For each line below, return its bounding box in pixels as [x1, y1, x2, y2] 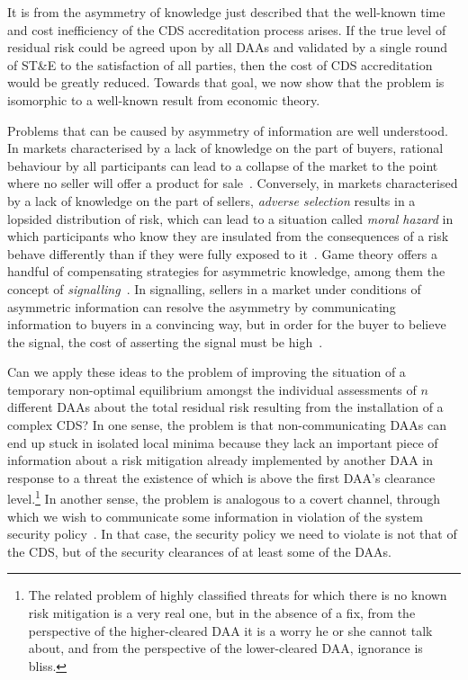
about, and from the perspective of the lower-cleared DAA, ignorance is [28, 639, 423, 658]
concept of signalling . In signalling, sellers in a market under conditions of [7, 279, 421, 298]
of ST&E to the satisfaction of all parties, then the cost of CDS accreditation [7, 55, 433, 74]
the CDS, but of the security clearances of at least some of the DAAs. [7, 541, 392, 560]
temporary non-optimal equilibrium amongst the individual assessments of [7, 380, 417, 398]
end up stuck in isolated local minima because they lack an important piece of [7, 433, 438, 452]
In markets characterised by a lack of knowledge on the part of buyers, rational [7, 139, 444, 157]
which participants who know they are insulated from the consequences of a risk [7, 227, 449, 246]
